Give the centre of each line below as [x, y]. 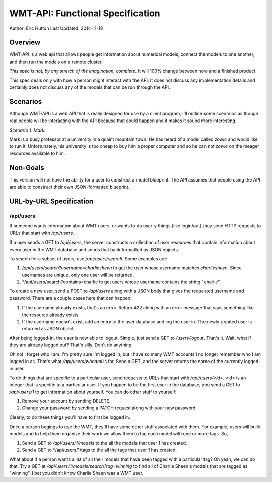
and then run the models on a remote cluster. [56, 62]
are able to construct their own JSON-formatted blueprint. [70, 187]
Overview [25, 43]
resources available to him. [37, 153]
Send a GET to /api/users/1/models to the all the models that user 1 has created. [105, 443]
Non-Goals [27, 168]
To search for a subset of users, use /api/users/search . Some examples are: [88, 258]
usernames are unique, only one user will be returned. [78, 275]
